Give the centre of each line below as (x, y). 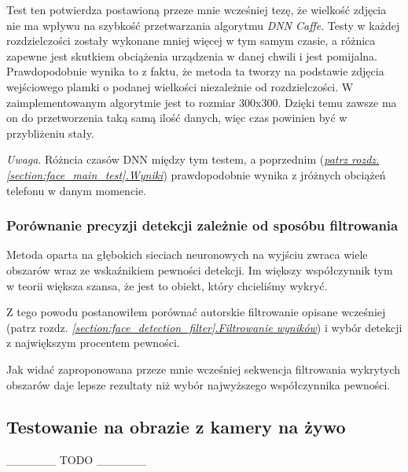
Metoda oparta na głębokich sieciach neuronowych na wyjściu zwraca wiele (187, 254)
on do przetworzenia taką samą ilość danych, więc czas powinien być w (177, 118)
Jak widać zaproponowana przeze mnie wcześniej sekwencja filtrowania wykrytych (203, 369)
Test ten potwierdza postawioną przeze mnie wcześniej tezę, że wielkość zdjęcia (197, 9)
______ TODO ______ (76, 460)
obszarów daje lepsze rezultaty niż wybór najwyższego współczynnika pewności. (198, 384)
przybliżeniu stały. (50, 133)
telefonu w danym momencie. (77, 190)
